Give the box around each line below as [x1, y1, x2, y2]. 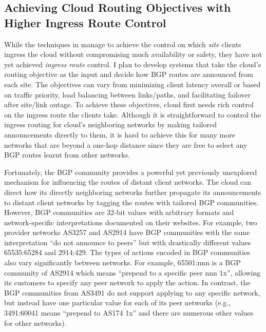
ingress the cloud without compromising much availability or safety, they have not [4, 49, 262, 60]
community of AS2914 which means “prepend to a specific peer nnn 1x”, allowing [4, 267, 261, 278]
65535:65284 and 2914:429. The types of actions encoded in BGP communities [4, 247, 250, 258]
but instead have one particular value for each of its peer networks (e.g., [4, 297, 231, 308]
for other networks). [4, 317, 67, 328]
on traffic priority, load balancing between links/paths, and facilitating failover [4, 89, 251, 100]
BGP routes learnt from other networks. [4, 149, 130, 160]
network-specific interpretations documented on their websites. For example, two [4, 217, 257, 227]
